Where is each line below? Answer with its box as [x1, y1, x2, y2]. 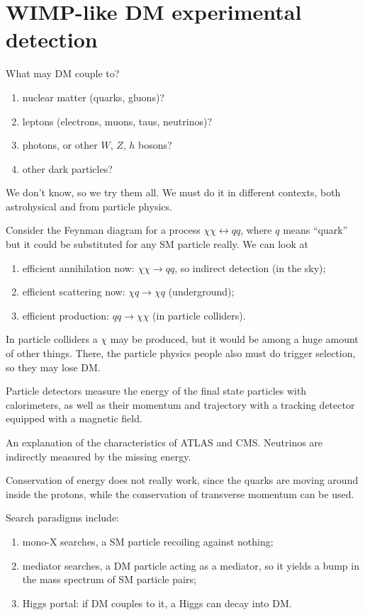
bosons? [138, 137, 172, 152]
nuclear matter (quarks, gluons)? [22, 89, 164, 104]
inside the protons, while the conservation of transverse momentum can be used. [6, 486, 354, 501]
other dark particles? [22, 161, 113, 176]
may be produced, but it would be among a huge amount [110, 332, 359, 346]
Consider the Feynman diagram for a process [6, 222, 201, 237]
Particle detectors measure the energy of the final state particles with [6, 383, 307, 398]
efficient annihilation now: [22, 260, 135, 275]
